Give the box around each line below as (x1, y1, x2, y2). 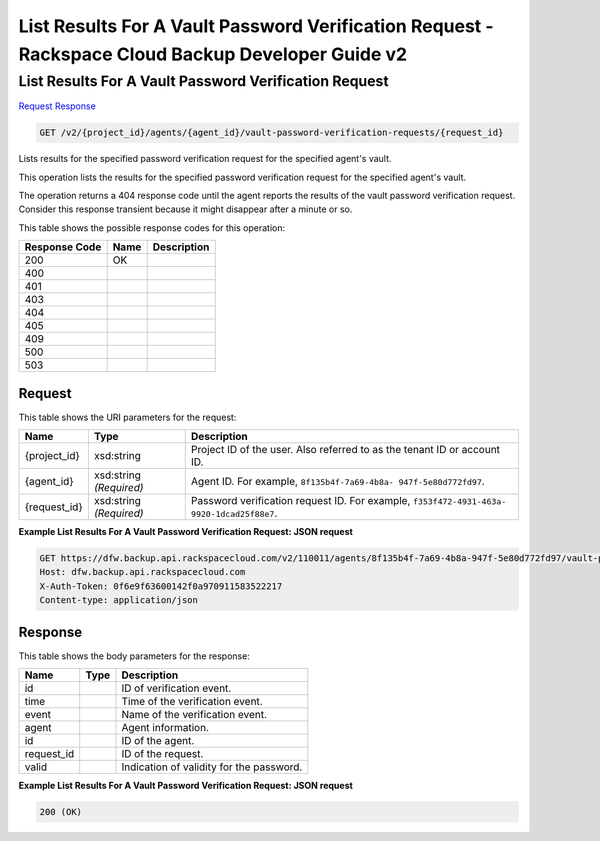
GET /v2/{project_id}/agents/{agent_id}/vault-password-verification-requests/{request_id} (39, 127, 504, 139)
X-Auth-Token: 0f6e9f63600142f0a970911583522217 (39, 580, 283, 592)
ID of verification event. (121, 681, 232, 695)
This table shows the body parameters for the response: (18, 650, 250, 662)
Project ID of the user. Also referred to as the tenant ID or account (190, 443, 500, 457)
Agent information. (121, 721, 210, 735)
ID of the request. (121, 747, 204, 761)
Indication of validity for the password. (121, 760, 303, 774)
